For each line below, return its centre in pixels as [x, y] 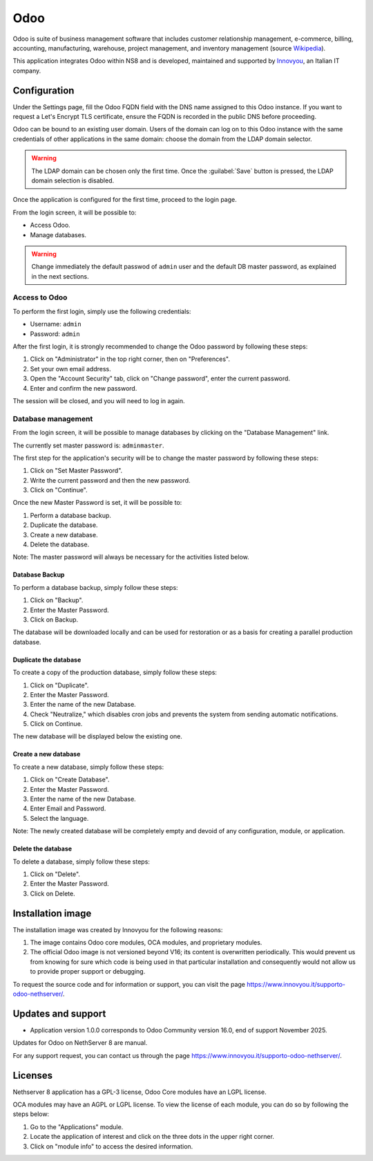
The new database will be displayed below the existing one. [97, 736]
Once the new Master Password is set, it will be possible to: [97, 503]
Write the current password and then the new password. [110, 480]
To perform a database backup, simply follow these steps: [96, 587]
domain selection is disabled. [73, 180]
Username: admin [56, 324]
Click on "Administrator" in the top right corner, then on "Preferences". [130, 359]
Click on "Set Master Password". [76, 471]
